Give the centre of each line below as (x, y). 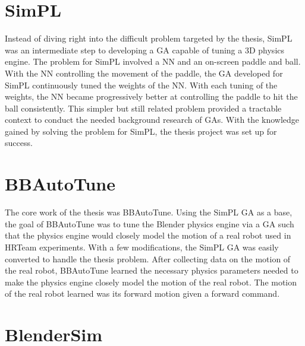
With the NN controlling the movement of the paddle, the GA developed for (144, 73)
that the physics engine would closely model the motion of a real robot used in (148, 235)
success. (19, 143)
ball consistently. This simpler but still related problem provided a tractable (143, 108)
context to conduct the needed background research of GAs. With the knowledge (152, 120)
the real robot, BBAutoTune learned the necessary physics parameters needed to (152, 270)
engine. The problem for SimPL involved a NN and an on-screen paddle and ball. (153, 61)
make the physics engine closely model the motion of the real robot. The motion (151, 282)
